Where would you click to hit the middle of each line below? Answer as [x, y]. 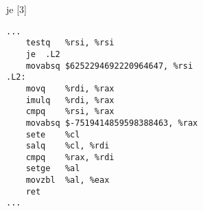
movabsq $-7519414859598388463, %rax [112, 123]
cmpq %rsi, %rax [70, 112]
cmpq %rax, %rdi [70, 157]
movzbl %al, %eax [68, 180]
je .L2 [43, 54]
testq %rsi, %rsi [70, 43]
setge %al [53, 169]
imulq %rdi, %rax [70, 100]
